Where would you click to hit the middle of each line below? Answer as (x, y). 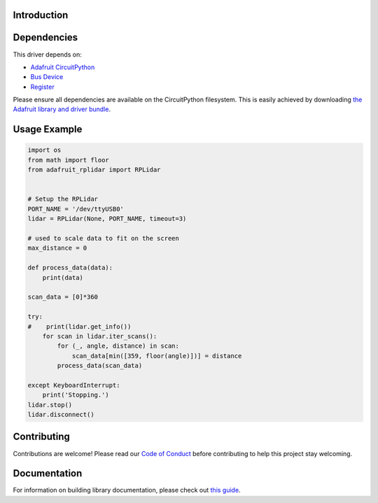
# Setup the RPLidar (63, 199)
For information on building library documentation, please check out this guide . (127, 490)
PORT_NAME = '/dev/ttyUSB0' (76, 209)
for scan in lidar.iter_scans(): (100, 336)
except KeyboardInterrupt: (74, 385)
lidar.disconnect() (61, 415)
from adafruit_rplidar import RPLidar (94, 170)
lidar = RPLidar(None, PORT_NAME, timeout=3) (107, 219)
